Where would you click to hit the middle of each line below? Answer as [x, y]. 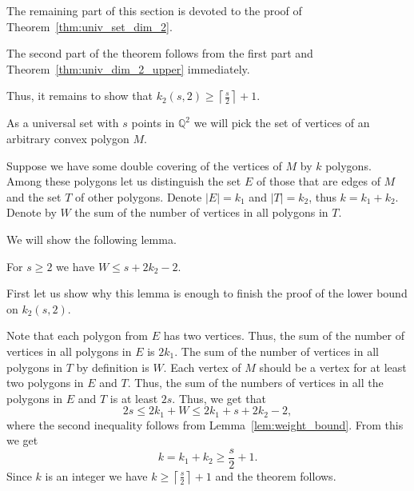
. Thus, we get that [219, 398]
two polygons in [45, 383]
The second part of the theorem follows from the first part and [160, 53]
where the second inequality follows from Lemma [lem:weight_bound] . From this [205, 424]
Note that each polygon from [77, 335]
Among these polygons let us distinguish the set [124, 181]
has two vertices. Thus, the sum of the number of [284, 335]
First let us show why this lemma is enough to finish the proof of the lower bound [207, 293]
